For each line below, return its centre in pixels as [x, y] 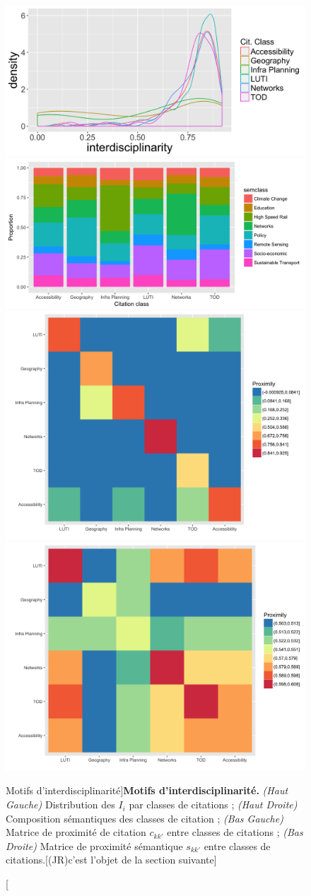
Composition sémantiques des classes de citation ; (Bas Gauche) [145, 818]
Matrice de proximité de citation [76, 832]
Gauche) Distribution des [60, 804]
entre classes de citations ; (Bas [235, 832]
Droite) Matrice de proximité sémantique [94, 845]
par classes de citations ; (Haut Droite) [213, 804]
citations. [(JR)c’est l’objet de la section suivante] [111, 860]
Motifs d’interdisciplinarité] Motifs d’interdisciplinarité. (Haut [147, 790]
